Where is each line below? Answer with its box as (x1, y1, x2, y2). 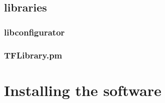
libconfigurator (4, 25, 65, 38)
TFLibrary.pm (4, 48, 62, 61)
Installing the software (4, 79, 161, 100)
